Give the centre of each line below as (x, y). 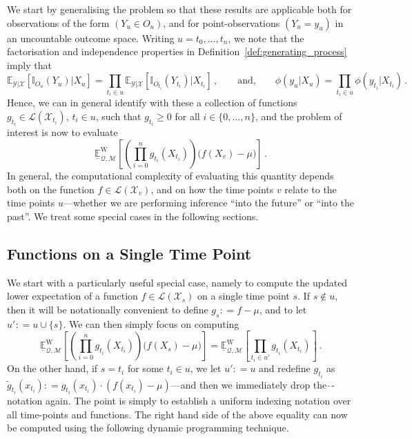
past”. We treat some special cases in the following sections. (133, 216)
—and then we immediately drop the (249, 384)
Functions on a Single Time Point (129, 253)
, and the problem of (298, 116)
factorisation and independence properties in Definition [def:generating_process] (177, 51)
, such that (118, 116)
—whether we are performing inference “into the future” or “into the (209, 203)
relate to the (311, 189)
